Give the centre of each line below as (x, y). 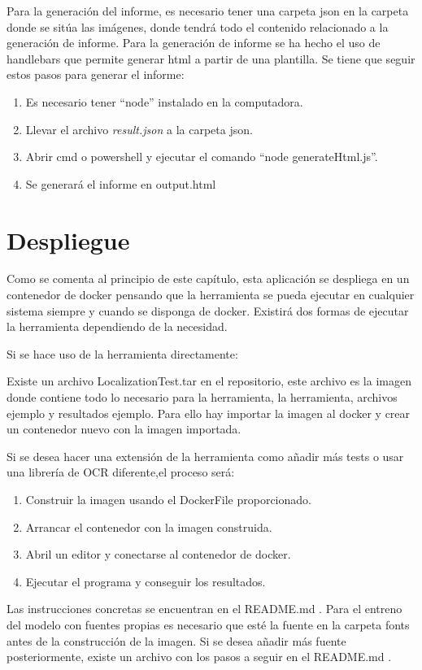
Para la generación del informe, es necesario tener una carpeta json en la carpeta (208, 11)
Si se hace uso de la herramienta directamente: (122, 353)
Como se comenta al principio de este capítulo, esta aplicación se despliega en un (208, 278)
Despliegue (68, 239)
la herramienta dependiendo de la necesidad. (117, 326)
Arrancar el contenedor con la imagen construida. (149, 526)
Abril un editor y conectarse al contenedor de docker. (158, 554)
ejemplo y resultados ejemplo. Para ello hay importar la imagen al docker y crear (209, 413)
